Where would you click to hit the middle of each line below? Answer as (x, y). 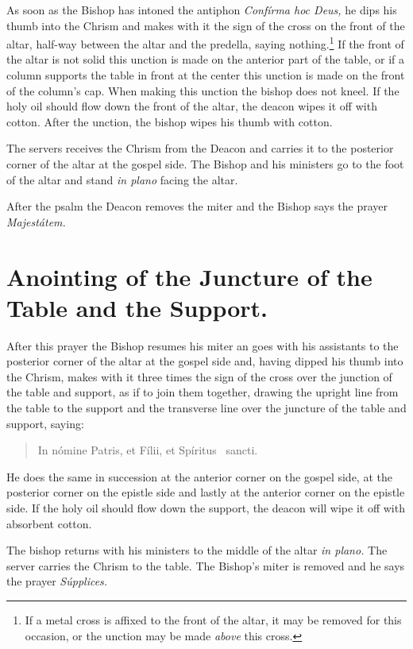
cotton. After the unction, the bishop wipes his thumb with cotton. (170, 121)
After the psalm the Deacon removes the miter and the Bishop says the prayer (197, 206)
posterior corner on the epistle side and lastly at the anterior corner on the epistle (206, 492)
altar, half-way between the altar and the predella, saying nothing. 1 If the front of (205, 42)
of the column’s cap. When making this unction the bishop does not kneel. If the (203, 90)
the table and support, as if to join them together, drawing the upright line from (203, 392)
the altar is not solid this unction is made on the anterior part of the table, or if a (206, 59)
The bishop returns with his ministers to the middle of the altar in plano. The (197, 550)
